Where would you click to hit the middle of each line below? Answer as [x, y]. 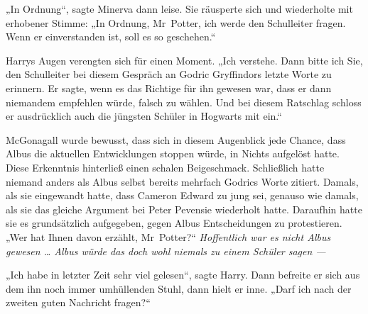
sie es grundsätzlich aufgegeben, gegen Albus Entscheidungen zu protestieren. [174, 223]
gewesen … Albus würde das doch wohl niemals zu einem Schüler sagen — [166, 251]
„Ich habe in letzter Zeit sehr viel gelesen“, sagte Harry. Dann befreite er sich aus [183, 275]
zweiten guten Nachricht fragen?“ [78, 302]
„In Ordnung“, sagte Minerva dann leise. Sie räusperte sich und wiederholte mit [179, 9]
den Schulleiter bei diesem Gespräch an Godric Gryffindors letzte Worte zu [169, 74]
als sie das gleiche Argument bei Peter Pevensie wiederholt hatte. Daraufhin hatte [184, 209]
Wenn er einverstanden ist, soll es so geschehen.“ [111, 37]
